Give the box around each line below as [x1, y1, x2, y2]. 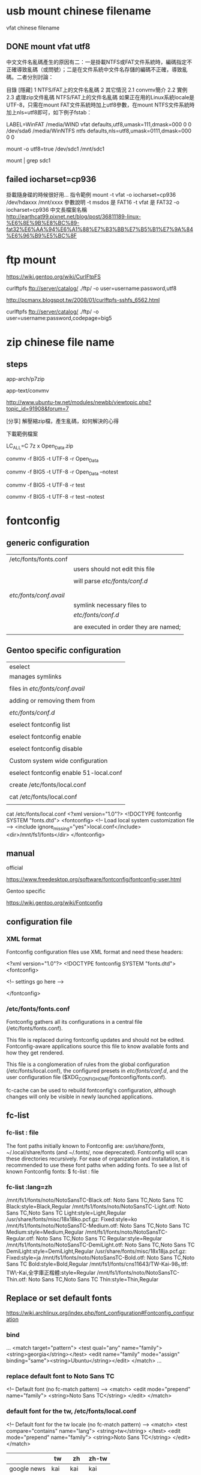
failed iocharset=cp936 [6, 174, 97, 185]
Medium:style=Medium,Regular [6, 1228, 84, 1236]
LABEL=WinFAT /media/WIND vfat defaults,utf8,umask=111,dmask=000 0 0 [6, 120, 192, 128]
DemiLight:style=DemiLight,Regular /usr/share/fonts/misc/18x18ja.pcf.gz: [6, 1248, 187, 1255]
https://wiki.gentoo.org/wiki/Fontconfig [6, 899, 103, 907]
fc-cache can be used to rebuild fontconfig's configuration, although [6, 1087, 176, 1094]
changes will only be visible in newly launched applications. [6, 1093, 154, 1100]
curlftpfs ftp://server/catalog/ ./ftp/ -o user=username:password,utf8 [6, 285, 177, 292]
